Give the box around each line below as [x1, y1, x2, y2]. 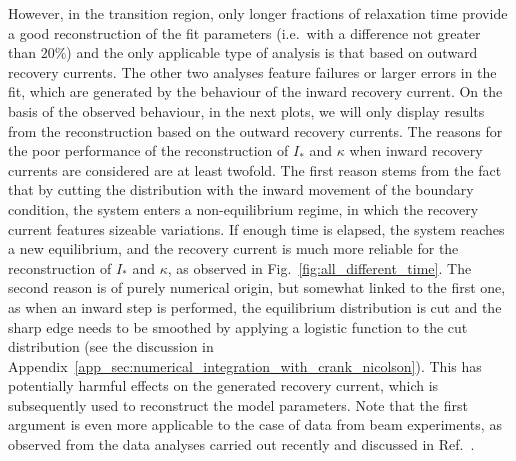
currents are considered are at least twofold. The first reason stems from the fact [8, 159, 502, 180]
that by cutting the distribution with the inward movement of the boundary [8, 179, 474, 200]
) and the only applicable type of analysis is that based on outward [66, 42, 478, 63]
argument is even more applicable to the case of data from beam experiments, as [8, 414, 502, 435]
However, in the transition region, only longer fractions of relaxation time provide [8, 3, 508, 23]
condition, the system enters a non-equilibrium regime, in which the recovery [8, 198, 479, 219]
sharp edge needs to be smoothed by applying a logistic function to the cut [8, 316, 468, 337]
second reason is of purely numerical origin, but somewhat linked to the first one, [8, 277, 506, 298]
